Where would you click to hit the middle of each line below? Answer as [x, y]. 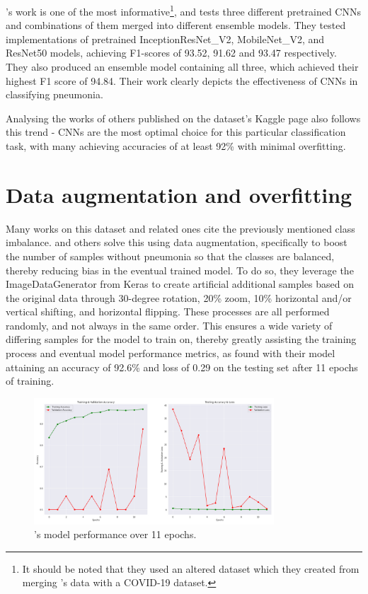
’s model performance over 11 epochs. [115, 534]
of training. [30, 381]
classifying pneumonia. [54, 94]
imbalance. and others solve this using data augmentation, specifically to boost [177, 242]
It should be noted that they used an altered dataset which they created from [191, 568]
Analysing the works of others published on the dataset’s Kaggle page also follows [183, 118]
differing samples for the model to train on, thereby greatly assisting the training [181, 339]
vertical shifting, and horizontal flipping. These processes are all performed [168, 311]
